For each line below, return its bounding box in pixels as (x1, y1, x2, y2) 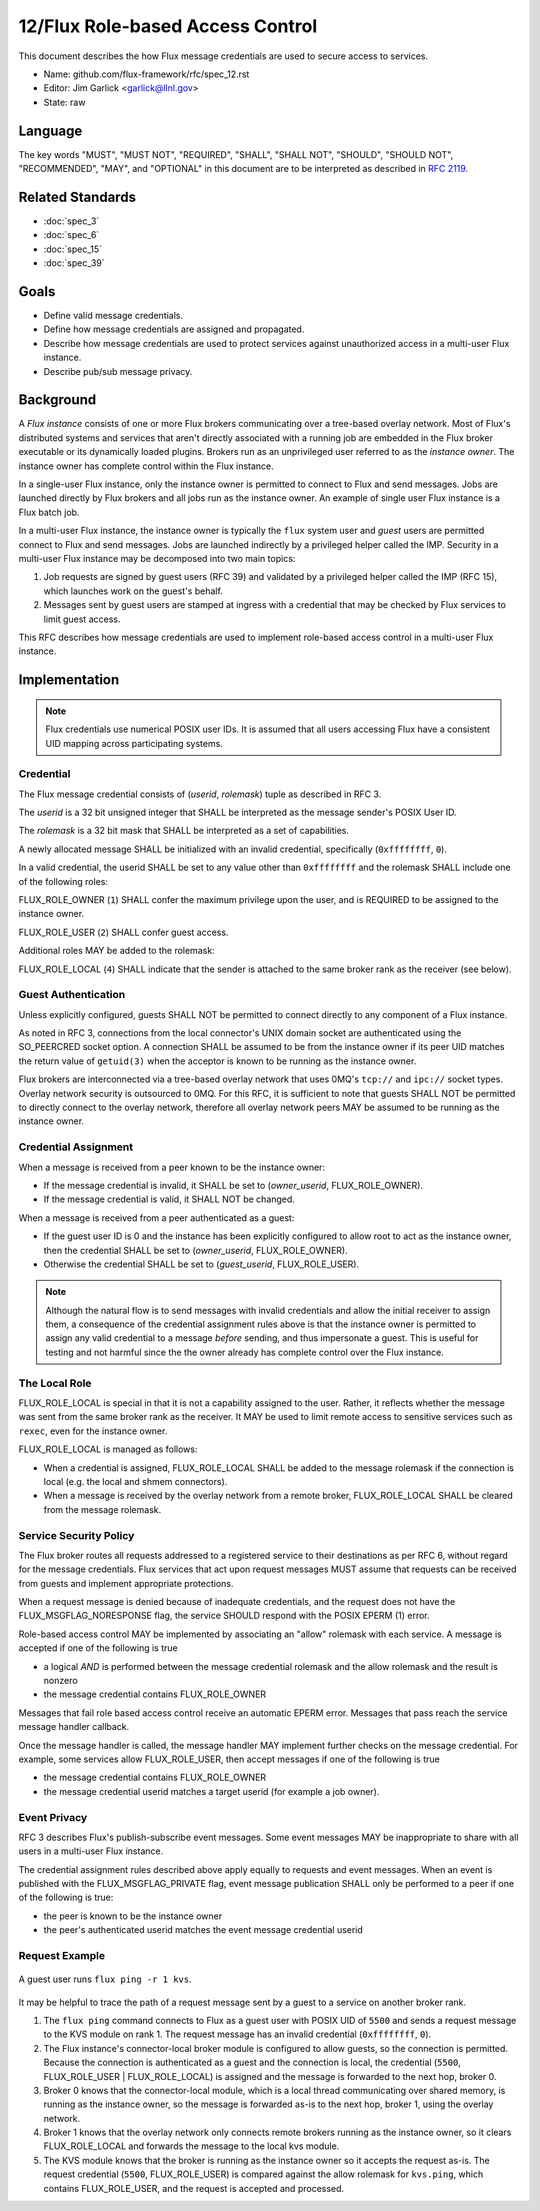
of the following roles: (18, 875, 109, 887)
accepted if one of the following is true (18, 1642, 179, 1654)
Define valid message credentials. (43, 310, 184, 321)
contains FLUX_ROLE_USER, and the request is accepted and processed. (43, 2182, 345, 2194)
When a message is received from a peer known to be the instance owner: (18, 1161, 325, 1173)
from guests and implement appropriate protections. (18, 1577, 234, 1589)
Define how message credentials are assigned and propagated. (43, 323, 305, 335)
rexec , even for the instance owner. (18, 1425, 168, 1437)
